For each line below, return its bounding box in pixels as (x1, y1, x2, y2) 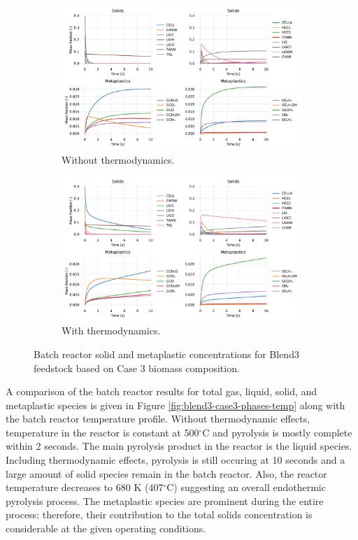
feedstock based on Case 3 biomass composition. (34, 360, 240, 375)
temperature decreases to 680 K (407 (6, 480, 164, 495)
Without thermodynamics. (62, 152, 175, 166)
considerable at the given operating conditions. (6, 521, 206, 536)
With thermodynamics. (62, 323, 161, 338)
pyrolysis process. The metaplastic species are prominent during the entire (6, 493, 324, 508)
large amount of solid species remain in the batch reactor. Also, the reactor (6, 466, 327, 481)
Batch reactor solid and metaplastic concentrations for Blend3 (34, 346, 299, 361)
